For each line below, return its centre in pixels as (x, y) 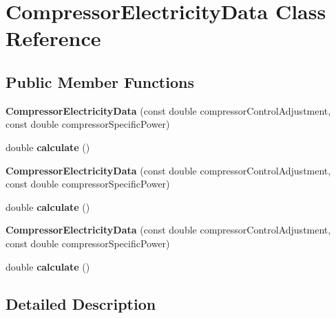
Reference (53, 38)
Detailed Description (81, 303)
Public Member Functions (100, 81)
